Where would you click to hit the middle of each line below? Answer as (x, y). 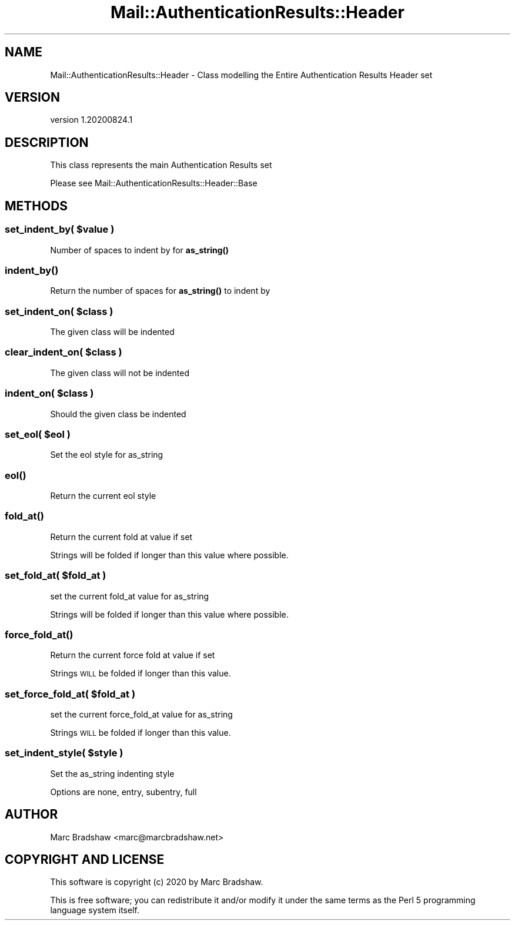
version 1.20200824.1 (91, 120)
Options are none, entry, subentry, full (123, 792)
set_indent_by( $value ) (60, 229)
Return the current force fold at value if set (133, 655)
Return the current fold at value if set (121, 537)
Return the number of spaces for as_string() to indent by (160, 291)
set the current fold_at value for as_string (130, 596)
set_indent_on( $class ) (59, 311)
